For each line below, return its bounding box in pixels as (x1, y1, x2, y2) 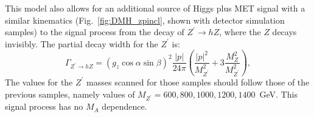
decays (272, 25, 297, 38)
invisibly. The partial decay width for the (5, 37, 158, 50)
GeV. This (259, 87, 298, 100)
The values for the (5, 75, 73, 88)
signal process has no (5, 100, 83, 113)
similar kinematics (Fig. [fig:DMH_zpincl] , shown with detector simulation (5, 13, 285, 26)
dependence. (102, 100, 147, 113)
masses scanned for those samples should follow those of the (86, 75, 310, 88)
